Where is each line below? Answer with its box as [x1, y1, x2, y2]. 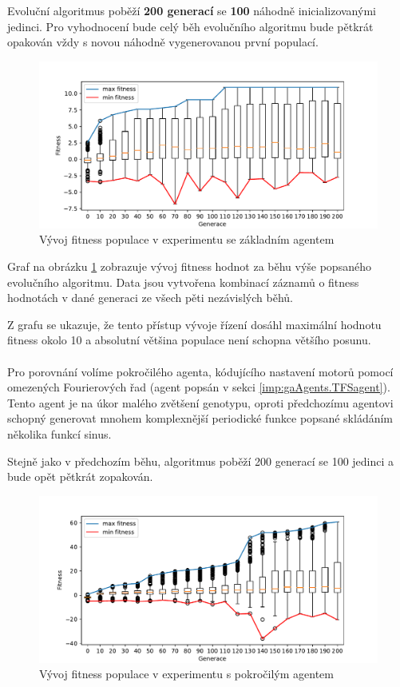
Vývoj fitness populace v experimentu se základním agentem [39, 231, 335, 248]
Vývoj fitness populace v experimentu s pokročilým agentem [39, 665, 334, 682]
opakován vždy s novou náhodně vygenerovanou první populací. [7, 34, 319, 50]
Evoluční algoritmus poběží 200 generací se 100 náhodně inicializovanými [7, 2, 376, 18]
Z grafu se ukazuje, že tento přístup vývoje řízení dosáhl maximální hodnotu [7, 316, 382, 332]
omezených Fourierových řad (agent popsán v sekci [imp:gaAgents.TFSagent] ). [7, 379, 390, 395]
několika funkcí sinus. [7, 426, 112, 442]
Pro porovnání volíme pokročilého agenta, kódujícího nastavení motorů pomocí [7, 363, 394, 379]
